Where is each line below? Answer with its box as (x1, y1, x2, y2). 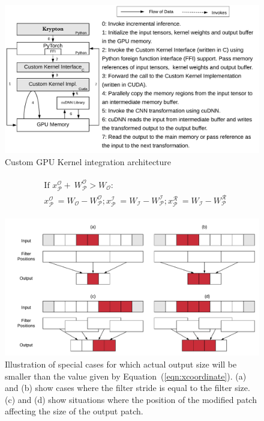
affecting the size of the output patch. (5, 405, 143, 417)
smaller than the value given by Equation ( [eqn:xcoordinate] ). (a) (5, 369, 247, 382)
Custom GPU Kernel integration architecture (5, 155, 172, 168)
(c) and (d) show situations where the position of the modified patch (5, 393, 257, 405)
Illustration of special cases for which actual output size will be (5, 357, 237, 370)
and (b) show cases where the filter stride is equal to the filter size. (5, 381, 250, 394)
